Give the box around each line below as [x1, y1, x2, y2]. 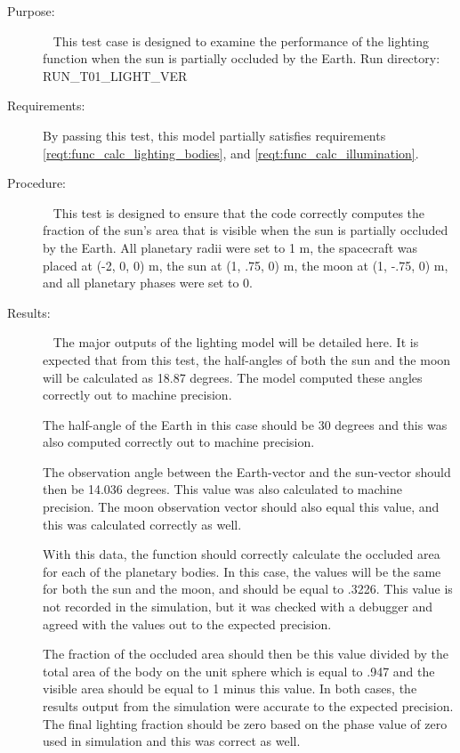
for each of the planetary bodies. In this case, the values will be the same [43, 562, 441, 580]
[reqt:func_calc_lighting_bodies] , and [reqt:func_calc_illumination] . [43, 143, 419, 162]
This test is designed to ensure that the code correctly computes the [52, 203, 425, 222]
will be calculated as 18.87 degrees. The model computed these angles [43, 368, 423, 386]
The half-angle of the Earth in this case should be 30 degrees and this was [43, 415, 448, 433]
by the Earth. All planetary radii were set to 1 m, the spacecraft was [43, 238, 417, 256]
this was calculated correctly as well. [43, 514, 242, 533]
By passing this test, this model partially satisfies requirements [43, 125, 386, 144]
